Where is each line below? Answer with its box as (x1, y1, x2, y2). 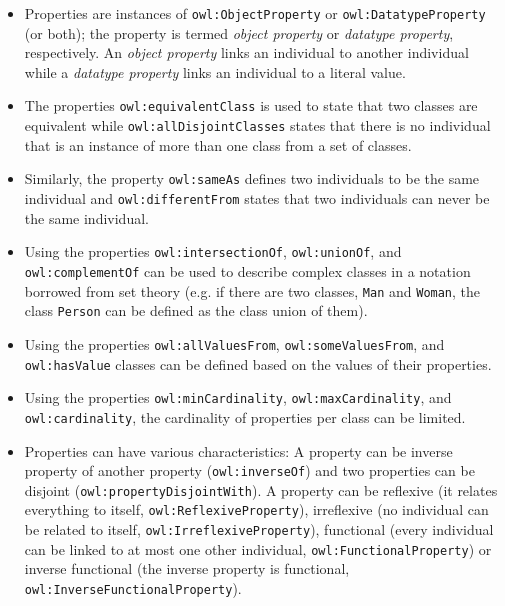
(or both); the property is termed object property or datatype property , (24, 22, 454, 43)
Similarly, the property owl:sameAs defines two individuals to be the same (24, 168, 480, 189)
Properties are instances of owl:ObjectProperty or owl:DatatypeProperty (24, 3, 486, 23)
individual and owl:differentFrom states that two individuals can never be (24, 188, 490, 208)
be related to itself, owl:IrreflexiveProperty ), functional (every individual (24, 519, 494, 540)
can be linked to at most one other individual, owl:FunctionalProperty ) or (24, 538, 492, 559)
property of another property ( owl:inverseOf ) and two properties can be (24, 460, 475, 481)
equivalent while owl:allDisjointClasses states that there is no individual (24, 115, 491, 136)
